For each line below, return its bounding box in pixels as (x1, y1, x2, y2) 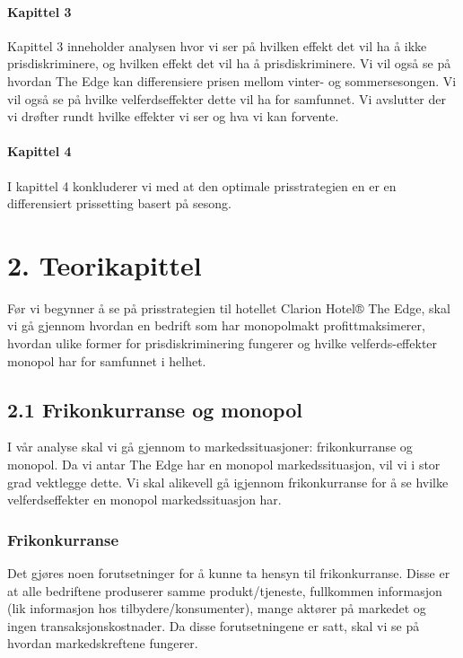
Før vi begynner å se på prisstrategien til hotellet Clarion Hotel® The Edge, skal (7, 298, 450, 317)
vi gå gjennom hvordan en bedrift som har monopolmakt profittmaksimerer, (7, 316, 425, 335)
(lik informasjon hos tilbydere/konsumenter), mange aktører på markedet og (7, 599, 426, 618)
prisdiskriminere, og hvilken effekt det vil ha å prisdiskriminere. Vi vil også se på (7, 54, 451, 73)
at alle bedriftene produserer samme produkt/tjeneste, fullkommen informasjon (7, 581, 442, 600)
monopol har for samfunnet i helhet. (7, 351, 206, 370)
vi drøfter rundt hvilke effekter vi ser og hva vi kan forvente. (7, 107, 339, 126)
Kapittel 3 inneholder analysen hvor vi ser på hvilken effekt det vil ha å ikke (7, 36, 427, 55)
